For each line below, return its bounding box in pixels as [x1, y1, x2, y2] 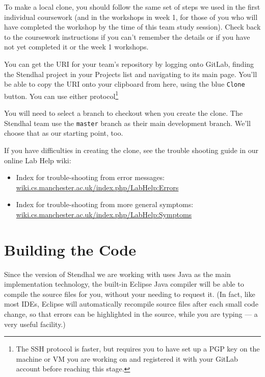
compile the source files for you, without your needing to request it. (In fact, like [4, 288, 255, 299]
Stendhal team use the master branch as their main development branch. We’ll [4, 117, 251, 128]
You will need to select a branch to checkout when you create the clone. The [4, 108, 243, 118]
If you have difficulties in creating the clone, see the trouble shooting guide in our [4, 144, 258, 155]
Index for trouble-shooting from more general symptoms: [16, 199, 194, 210]
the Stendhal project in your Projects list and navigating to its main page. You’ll [4, 68, 257, 79]
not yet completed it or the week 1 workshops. [4, 41, 149, 52]
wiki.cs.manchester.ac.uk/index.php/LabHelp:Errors [16, 182, 179, 192]
